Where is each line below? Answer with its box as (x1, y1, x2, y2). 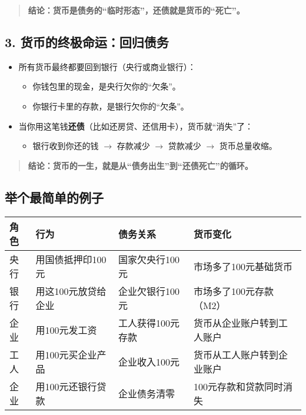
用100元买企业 (35, 347, 97, 361)
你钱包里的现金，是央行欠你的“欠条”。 (32, 80, 181, 92)
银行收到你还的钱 (32, 140, 99, 152)
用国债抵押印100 (35, 252, 107, 266)
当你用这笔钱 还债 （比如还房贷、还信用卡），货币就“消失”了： (18, 119, 254, 132)
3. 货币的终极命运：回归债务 (5, 32, 169, 51)
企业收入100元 (118, 354, 180, 368)
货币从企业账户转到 (193, 316, 278, 330)
